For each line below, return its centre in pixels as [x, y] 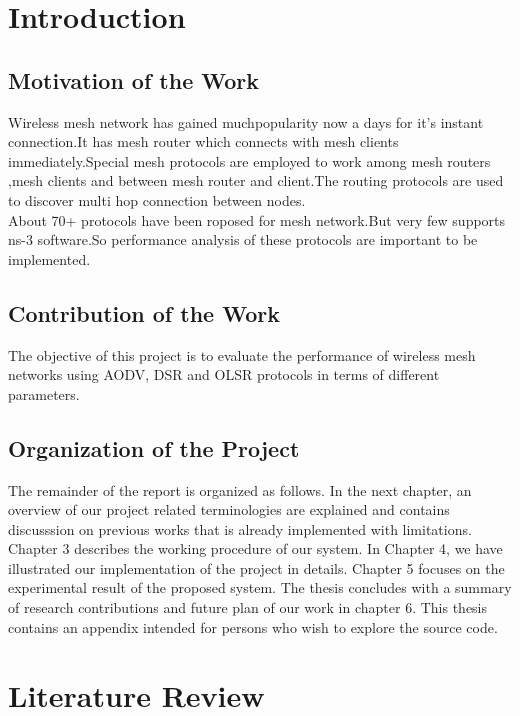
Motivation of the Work [133, 79]
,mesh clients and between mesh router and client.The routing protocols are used [256, 180]
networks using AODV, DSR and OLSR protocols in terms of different [224, 374]
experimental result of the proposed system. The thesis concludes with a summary [260, 587]
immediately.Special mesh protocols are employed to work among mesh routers [249, 160]
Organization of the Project [154, 447]
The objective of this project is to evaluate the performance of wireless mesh [242, 354]
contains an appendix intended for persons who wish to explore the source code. [253, 626]
